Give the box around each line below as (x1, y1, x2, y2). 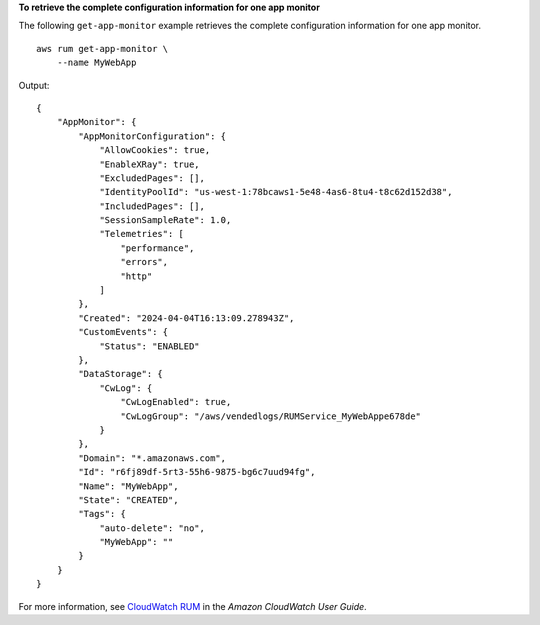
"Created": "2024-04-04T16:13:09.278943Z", (78, 312, 295, 324)
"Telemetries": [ (99, 228, 185, 240)
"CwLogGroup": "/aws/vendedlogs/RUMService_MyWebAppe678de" (120, 410, 422, 422)
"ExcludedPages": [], (99, 172, 205, 184)
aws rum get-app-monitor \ (36, 43, 169, 54)
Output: (18, 79, 50, 91)
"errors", (120, 256, 169, 268)
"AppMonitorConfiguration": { (78, 130, 227, 142)
